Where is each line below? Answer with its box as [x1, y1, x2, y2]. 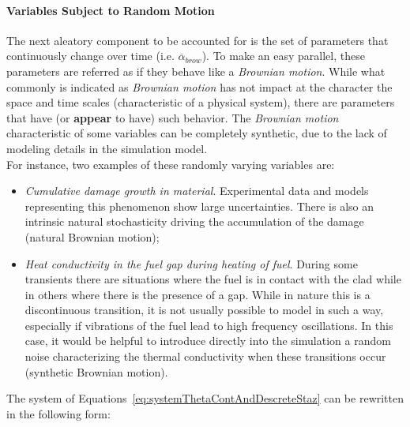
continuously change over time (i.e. [6, 47, 175, 64]
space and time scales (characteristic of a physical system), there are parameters [6, 94, 395, 110]
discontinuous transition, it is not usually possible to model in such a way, [24, 302, 384, 318]
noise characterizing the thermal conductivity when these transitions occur [24, 348, 386, 365]
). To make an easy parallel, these [201, 47, 365, 64]
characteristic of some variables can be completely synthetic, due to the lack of [6, 125, 387, 141]
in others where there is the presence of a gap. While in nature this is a [24, 286, 371, 302]
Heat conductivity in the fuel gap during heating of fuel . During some [24, 255, 358, 272]
